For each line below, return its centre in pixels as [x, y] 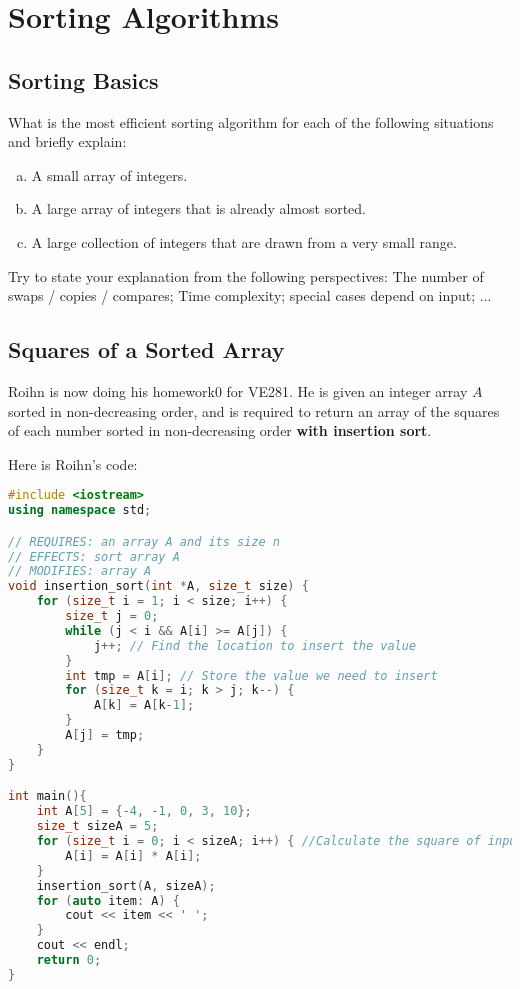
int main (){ [47, 796]
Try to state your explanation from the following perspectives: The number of [246, 275]
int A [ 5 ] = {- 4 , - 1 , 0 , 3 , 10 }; [144, 811]
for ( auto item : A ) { [108, 900]
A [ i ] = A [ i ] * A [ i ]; [133, 855]
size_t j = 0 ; [112, 616]
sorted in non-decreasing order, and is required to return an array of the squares [254, 410]
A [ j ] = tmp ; [105, 735]
